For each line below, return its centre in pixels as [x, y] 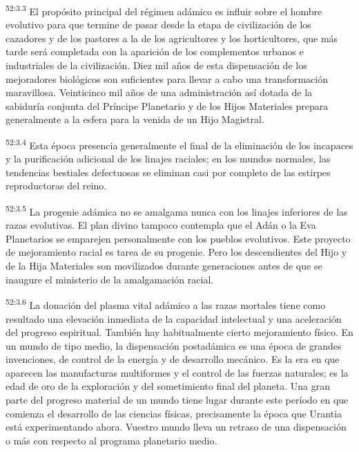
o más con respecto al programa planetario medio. [111, 440]
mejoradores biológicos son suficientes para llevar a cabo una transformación [167, 78]
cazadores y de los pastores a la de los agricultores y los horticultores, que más [172, 38]
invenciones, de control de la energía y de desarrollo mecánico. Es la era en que [173, 359]
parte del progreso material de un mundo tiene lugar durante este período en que [177, 400]
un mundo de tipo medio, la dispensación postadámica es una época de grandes [174, 345]
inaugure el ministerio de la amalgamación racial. [110, 279]
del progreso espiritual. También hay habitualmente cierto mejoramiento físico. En [179, 332]
